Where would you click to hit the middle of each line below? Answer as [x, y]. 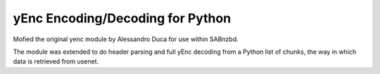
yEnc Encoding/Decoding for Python [122, 18]
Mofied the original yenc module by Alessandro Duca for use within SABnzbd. [126, 39]
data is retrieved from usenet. [56, 61]
